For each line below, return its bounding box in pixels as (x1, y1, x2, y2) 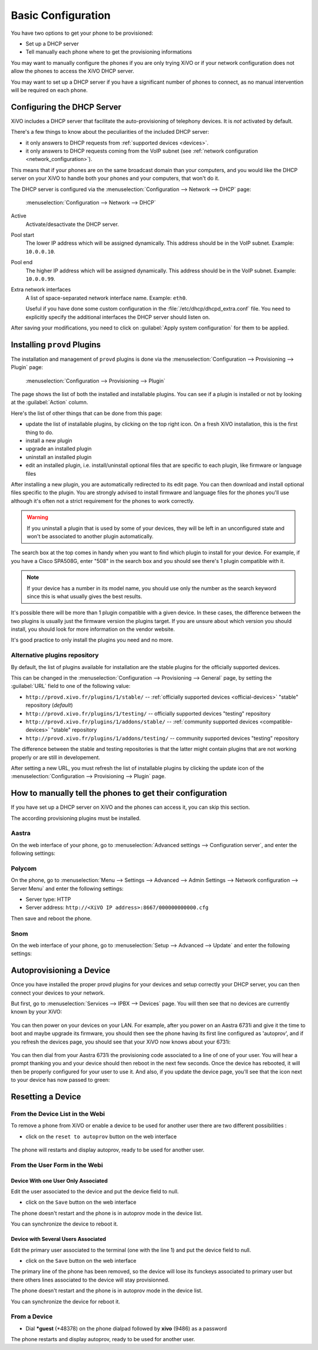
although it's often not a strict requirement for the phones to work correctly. (11, 497, 194, 504)
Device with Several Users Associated (11, 1236, 106, 1243)
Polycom (11, 864, 37, 872)
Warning (26, 513, 48, 521)
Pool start (11, 232, 35, 239)
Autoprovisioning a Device (11, 966, 111, 976)
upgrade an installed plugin (25, 445, 92, 452)
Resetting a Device (11, 1091, 82, 1102)
